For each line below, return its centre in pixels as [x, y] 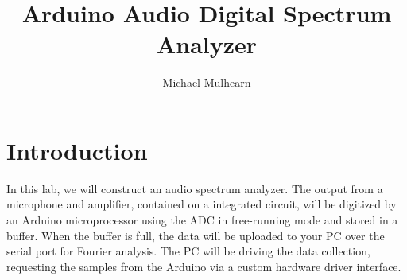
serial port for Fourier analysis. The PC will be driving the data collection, [188, 251]
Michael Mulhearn [207, 82]
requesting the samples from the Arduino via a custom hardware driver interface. [204, 266]
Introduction [77, 150]
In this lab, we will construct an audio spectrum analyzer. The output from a [195, 188]
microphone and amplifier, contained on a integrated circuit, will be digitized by [202, 204]
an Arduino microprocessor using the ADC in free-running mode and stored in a [202, 220]
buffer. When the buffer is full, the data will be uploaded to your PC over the [196, 235]
